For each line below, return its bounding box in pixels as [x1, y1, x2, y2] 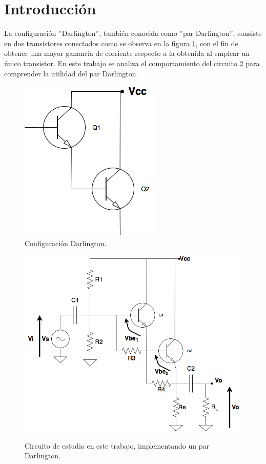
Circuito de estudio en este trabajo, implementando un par [25, 440, 210, 451]
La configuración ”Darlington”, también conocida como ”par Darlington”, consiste [4, 28, 262, 38]
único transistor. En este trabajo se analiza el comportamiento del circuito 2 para [4, 57, 260, 68]
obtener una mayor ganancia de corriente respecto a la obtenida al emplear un [4, 48, 250, 58]
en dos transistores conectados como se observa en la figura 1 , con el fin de [4, 37, 238, 48]
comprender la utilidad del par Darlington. [4, 68, 138, 78]
